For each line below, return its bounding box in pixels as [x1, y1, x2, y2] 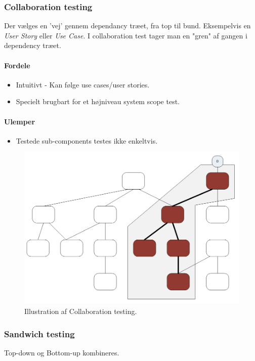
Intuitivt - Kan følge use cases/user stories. [16, 79, 150, 89]
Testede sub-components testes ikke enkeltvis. [16, 135, 158, 146]
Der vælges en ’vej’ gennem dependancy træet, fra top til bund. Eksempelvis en [4, 20, 251, 31]
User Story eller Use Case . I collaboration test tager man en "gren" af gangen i [4, 30, 247, 40]
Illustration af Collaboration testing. [24, 306, 137, 317]
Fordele [4, 60, 30, 70]
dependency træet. [4, 40, 61, 51]
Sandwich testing [4, 327, 75, 340]
